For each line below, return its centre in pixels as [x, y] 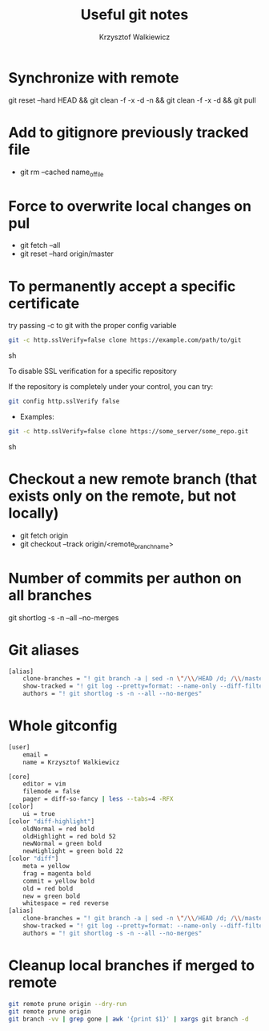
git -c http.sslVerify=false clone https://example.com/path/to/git [125, 340]
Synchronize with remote [94, 77]
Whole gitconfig [63, 726]
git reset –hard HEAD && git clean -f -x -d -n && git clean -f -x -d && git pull [132, 100]
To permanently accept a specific [122, 286]
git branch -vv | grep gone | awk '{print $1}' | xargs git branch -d [128, 1019]
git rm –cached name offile [62, 173]
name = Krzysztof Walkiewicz [71, 762]
